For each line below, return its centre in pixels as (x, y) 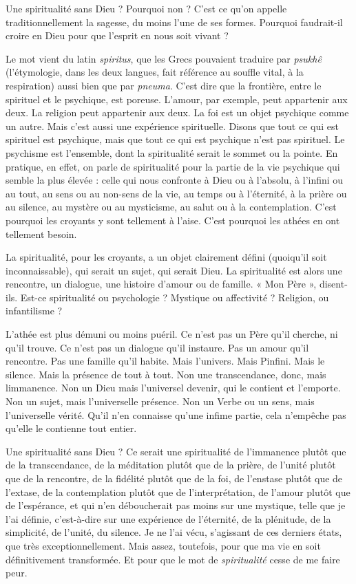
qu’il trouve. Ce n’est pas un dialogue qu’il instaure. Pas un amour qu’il (157, 347)
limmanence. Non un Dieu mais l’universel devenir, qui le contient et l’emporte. (173, 388)
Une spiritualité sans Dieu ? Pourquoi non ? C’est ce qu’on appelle (146, 8)
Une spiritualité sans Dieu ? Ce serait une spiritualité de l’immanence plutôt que (176, 451)
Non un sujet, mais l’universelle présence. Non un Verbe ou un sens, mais (160, 401)
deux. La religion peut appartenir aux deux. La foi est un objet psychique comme (177, 112)
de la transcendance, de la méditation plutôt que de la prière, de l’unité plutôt (171, 465)
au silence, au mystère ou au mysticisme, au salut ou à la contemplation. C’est (171, 207)
